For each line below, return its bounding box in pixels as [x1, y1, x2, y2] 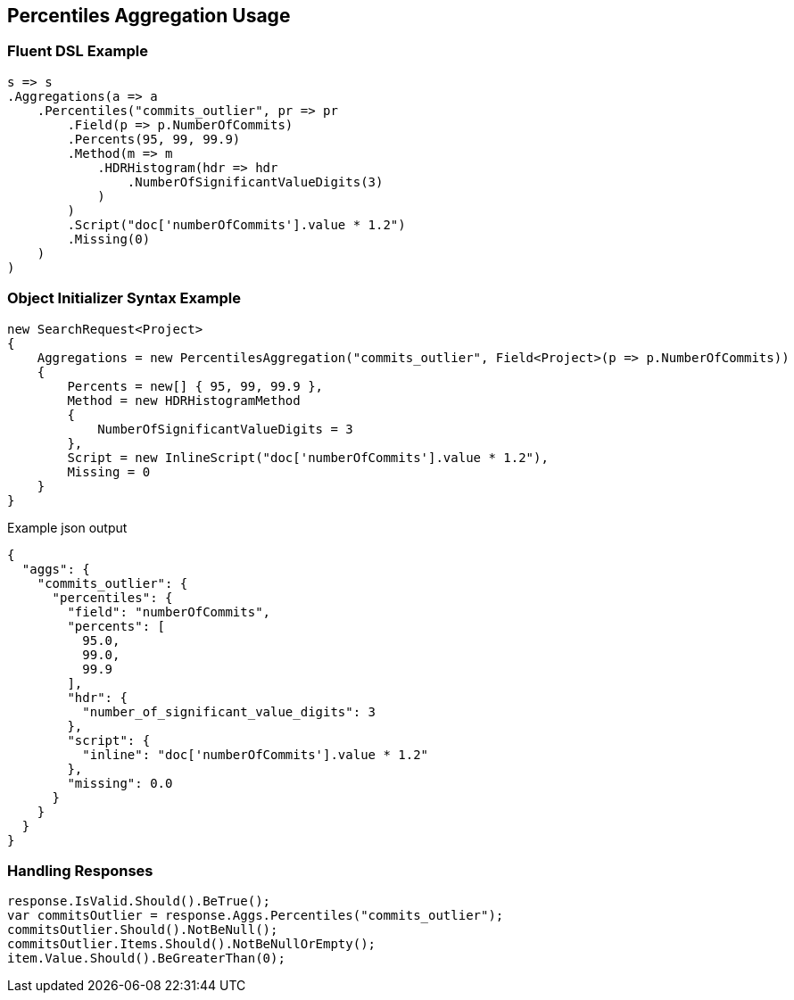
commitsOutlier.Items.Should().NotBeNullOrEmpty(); [7, 937, 376, 952]
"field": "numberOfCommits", [67, 604, 271, 619]
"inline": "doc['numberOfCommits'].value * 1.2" [82, 747, 429, 762]
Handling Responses [7, 861, 153, 880]
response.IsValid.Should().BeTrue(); [7, 894, 271, 909]
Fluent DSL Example [7, 42, 148, 61]
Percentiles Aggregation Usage [7, 4, 291, 27]
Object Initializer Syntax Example [7, 289, 241, 308]
